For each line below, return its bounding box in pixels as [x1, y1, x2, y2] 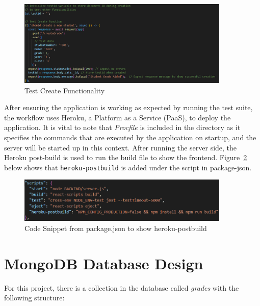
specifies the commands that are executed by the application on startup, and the [4, 132, 256, 142]
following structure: [4, 292, 65, 303]
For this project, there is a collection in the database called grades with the [4, 282, 239, 293]
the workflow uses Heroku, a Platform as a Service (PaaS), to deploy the [4, 112, 231, 122]
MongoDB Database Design [4, 252, 203, 273]
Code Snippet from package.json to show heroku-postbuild [24, 222, 207, 233]
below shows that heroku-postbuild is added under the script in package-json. [4, 162, 252, 172]
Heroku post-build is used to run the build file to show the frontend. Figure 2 [4, 152, 247, 163]
